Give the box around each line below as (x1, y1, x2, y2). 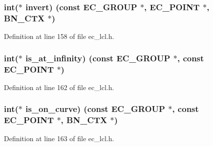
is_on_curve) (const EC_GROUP (25, 103, 165, 115)
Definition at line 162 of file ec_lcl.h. (4, 82, 114, 92)
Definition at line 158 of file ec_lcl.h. (4, 31, 114, 41)
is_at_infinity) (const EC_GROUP (25, 52, 170, 64)
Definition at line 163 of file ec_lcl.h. (4, 133, 114, 143)
